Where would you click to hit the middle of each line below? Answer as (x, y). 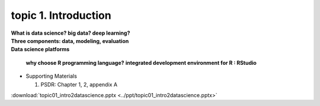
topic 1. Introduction (61, 15)
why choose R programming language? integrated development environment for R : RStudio (141, 62)
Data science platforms (40, 49)
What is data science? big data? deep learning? (71, 33)
